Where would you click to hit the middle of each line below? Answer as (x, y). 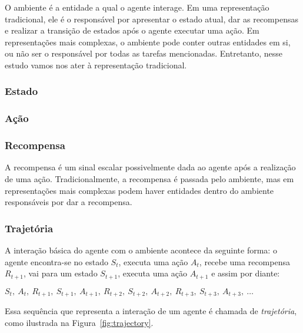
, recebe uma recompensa (244, 261)
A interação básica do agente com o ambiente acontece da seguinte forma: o (141, 250)
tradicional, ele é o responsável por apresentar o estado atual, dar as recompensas (151, 19)
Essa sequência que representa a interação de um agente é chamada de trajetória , (151, 311)
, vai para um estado (60, 273)
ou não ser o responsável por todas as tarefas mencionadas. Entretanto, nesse (144, 53)
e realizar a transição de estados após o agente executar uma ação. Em (132, 30)
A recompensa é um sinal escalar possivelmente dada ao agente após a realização (150, 167)
